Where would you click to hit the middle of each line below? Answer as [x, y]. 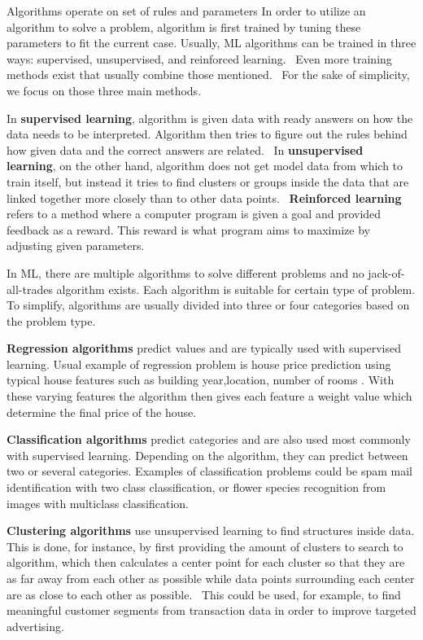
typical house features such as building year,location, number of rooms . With [201, 380]
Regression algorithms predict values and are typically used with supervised [204, 348]
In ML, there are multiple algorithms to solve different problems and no [185, 272]
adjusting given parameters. [76, 245]
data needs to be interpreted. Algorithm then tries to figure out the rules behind [207, 134]
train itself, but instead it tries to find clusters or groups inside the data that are [208, 181]
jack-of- [386, 272]
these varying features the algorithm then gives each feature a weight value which [209, 396]
